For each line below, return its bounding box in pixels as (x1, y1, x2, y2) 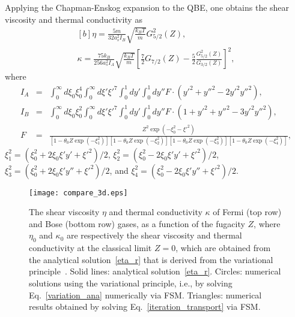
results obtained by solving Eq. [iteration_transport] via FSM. (29, 300, 261, 313)
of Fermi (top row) (213, 206, 282, 218)
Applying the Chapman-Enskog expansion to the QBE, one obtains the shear (5, 1, 290, 13)
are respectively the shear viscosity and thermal (66, 229, 242, 241)
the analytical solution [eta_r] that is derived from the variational (29, 253, 273, 265)
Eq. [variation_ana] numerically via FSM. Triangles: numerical (29, 288, 262, 301)
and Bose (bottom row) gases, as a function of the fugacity (29, 217, 245, 230)
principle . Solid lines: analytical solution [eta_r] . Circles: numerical (29, 265, 281, 277)
